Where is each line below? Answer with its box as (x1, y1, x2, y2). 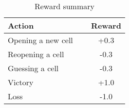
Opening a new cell (8, 34, 73, 46)
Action (8, 20, 34, 31)
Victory (8, 77, 34, 88)
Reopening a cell (8, 48, 64, 60)
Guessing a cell (8, 62, 59, 74)
